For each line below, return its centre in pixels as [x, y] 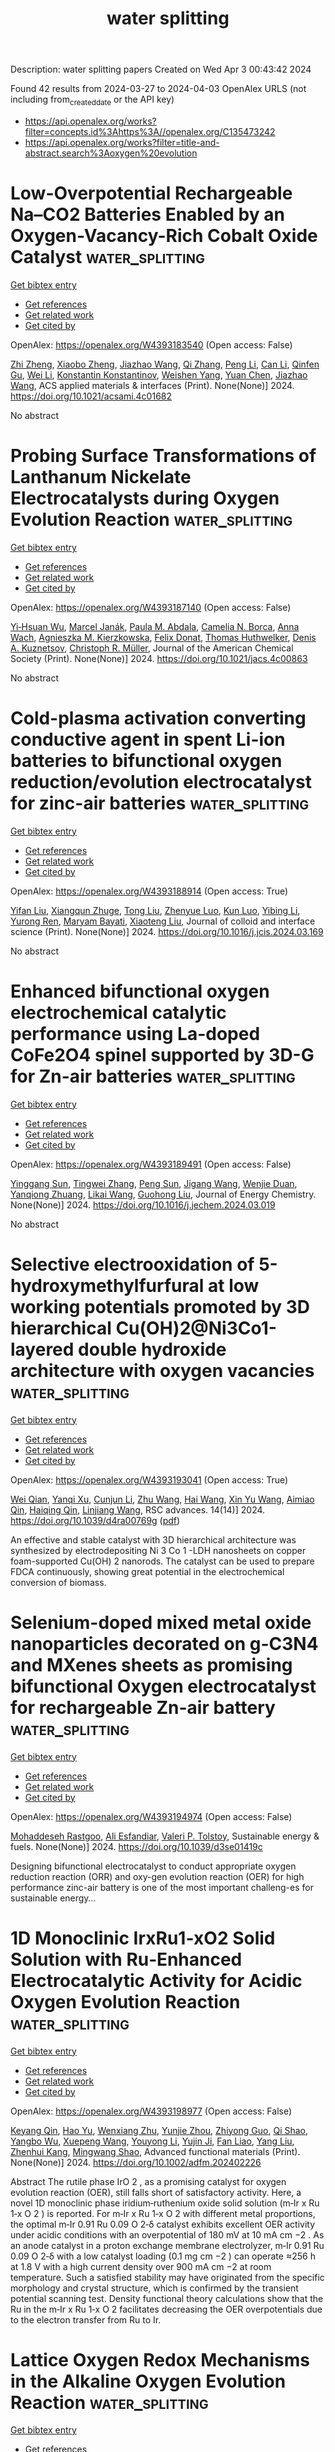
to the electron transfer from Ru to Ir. [86, 2319]
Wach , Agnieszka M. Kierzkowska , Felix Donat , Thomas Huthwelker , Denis [163, 637]
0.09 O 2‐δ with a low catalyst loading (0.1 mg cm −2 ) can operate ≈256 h [163, 2256]
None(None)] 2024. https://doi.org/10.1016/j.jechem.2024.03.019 [143, 1204]
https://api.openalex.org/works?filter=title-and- [122, 142]
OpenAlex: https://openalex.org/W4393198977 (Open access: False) [151, 2111]
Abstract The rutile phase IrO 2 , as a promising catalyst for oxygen [148, 2181]
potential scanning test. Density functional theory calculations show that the [167, 2298]
